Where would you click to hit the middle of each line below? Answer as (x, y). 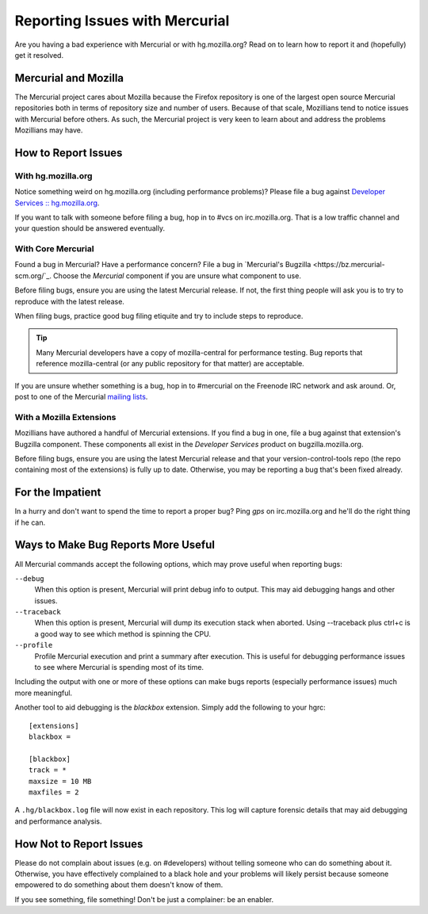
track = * (48, 770)
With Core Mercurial (54, 249)
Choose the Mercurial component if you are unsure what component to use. (177, 275)
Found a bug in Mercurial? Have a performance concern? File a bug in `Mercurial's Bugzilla (163, 265)
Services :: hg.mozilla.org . (57, 203)
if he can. (30, 522)
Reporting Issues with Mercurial (122, 21)
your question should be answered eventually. (90, 228)
